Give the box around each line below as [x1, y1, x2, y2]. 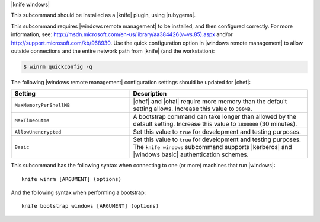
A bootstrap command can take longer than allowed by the [133, 113, 296, 121]
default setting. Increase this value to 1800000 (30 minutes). [133, 120, 297, 128]
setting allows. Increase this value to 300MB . [133, 104, 252, 113]
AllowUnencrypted [14, 128, 62, 135]
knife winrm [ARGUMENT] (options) [21, 176, 121, 182]
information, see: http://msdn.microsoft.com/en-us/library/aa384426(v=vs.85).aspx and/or [11, 31, 233, 38]
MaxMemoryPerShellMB [14, 102, 71, 108]
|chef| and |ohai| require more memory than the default [133, 97, 287, 106]
